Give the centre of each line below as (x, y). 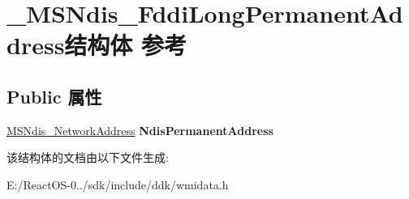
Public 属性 (54, 96)
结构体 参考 (126, 45)
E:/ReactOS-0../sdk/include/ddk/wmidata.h (118, 184)
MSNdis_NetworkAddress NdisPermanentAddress (140, 130)
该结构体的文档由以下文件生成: (88, 157)
